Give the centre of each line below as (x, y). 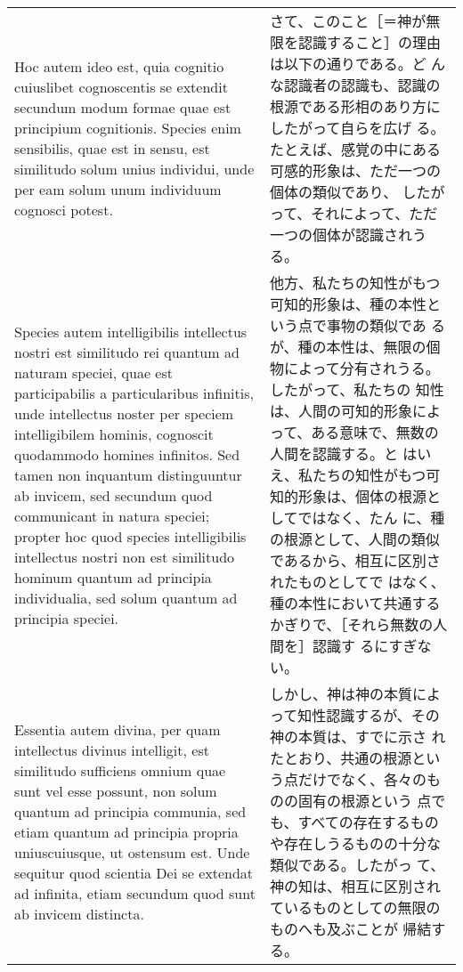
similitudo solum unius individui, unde (134, 169)
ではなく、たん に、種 (371, 518)
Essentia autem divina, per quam (118, 729)
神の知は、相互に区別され (355, 886)
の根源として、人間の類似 (354, 539)
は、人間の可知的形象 (341, 411)
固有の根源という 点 (365, 801)
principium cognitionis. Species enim (128, 128)
